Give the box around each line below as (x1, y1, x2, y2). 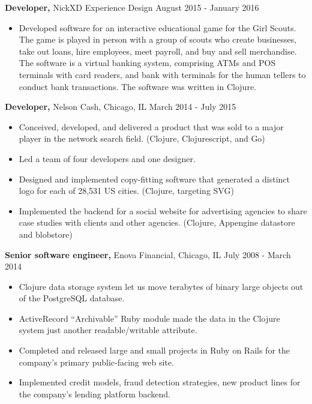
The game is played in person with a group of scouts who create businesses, (19, 33, 297, 46)
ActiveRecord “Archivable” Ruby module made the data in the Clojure (19, 312, 280, 324)
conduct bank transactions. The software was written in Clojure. (19, 80, 256, 92)
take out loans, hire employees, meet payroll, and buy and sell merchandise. (19, 44, 297, 57)
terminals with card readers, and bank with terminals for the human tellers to (19, 68, 306, 80)
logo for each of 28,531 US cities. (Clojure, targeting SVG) (19, 184, 234, 197)
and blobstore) (19, 228, 73, 240)
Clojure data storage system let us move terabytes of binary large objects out (19, 280, 304, 292)
